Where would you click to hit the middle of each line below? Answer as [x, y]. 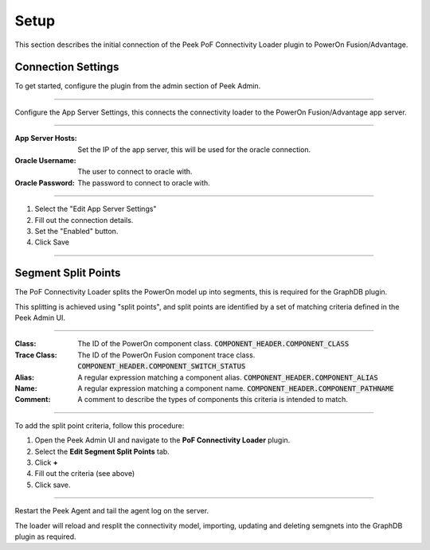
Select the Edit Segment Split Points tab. [102, 451]
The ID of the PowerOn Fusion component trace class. [166, 355]
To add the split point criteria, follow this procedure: [100, 425]
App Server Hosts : [46, 138]
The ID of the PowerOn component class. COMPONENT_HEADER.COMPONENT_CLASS [213, 344]
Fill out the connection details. [84, 220]
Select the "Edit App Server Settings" [96, 209]
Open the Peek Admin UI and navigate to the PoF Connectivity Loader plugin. [162, 440]
